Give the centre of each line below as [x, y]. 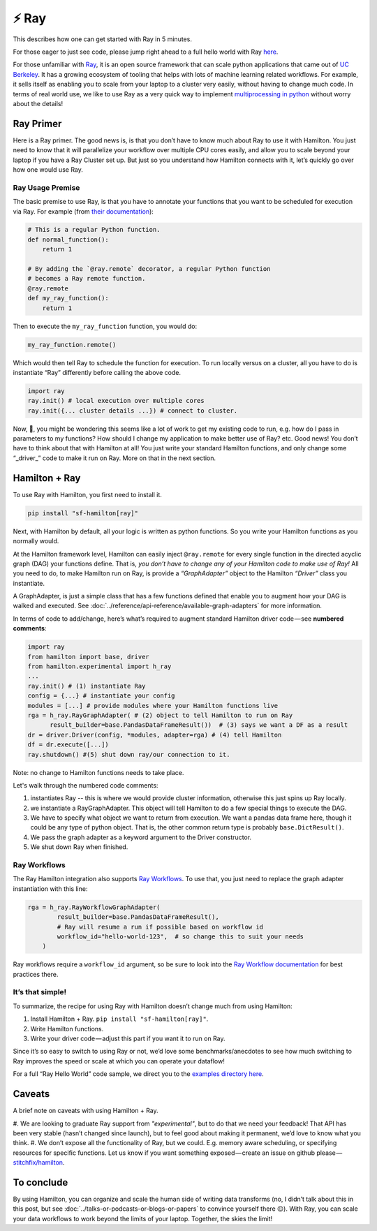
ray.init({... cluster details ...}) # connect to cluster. [133, 411]
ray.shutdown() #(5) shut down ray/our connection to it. [129, 754]
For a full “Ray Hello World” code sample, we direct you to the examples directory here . [139, 1074]
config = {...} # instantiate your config [101, 696]
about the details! [38, 103]
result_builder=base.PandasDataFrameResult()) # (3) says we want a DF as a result [199, 725]
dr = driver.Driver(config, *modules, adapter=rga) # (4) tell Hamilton [155, 735]
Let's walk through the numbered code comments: [86, 785]
